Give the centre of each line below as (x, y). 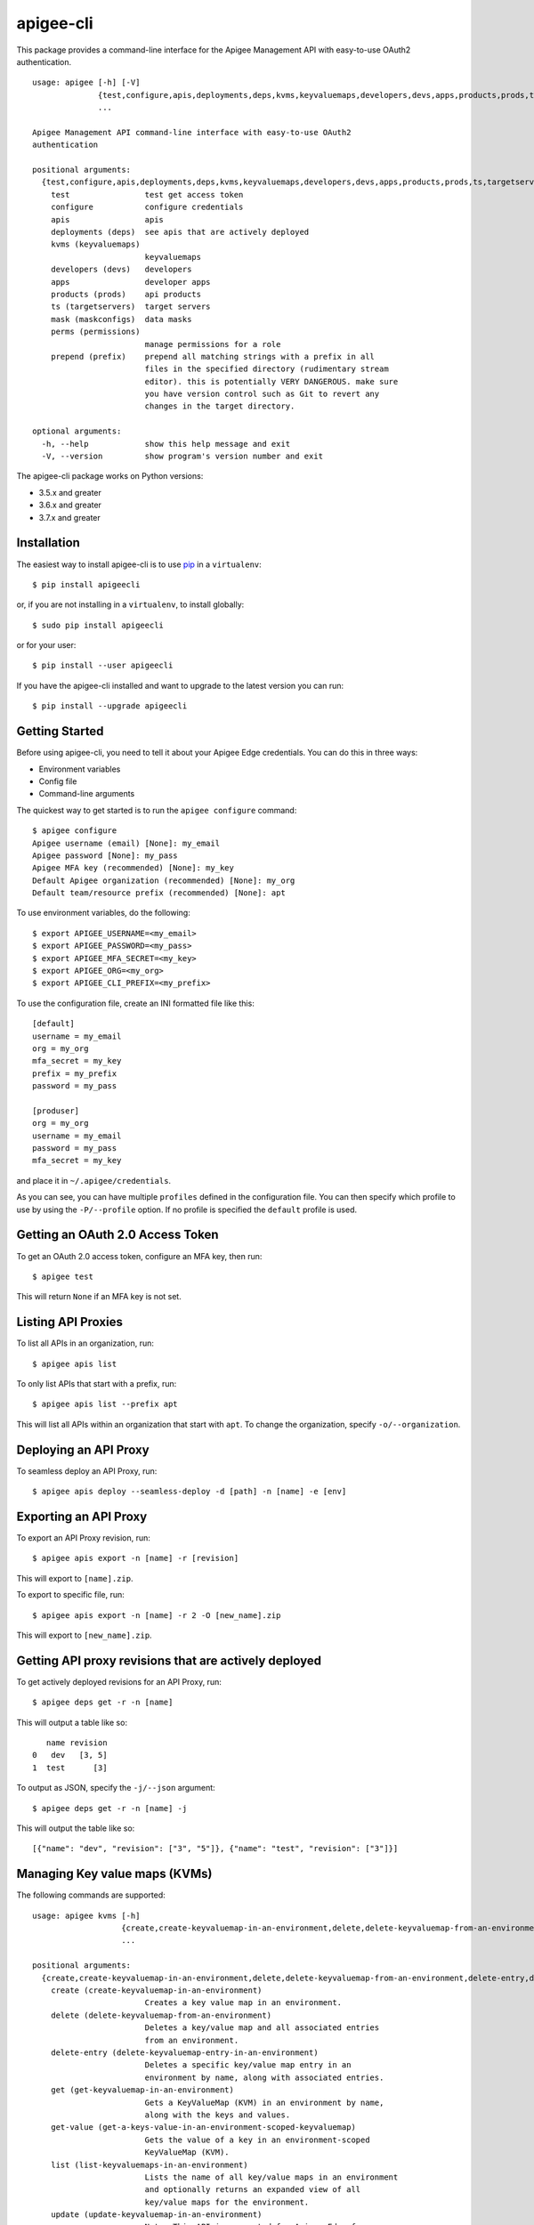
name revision (77, 1743)
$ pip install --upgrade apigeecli (110, 706)
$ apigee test (63, 1276)
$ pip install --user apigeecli (103, 666)
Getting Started (60, 731)
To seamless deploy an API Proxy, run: (87, 1471)
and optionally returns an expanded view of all (253, 2190)
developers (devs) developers (121, 270)
